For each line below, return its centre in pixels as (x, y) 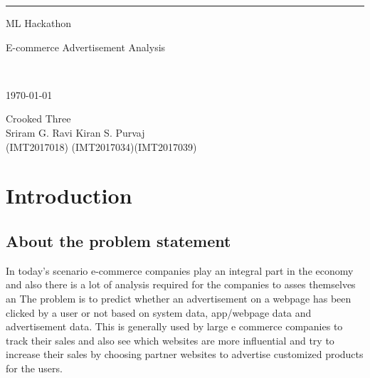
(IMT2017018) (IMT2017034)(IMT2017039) (101, 146)
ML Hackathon (38, 23)
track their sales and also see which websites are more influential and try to (170, 340)
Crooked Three (38, 119)
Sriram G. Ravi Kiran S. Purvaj (75, 132)
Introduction (69, 195)
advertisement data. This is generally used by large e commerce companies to (174, 326)
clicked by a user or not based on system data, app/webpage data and (159, 312)
